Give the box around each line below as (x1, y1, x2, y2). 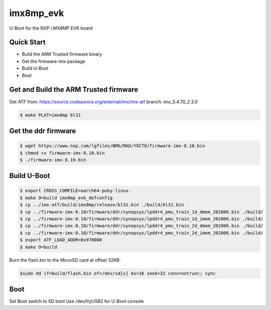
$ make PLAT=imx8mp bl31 (20, 112, 81, 118)
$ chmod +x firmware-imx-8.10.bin (20, 150, 105, 156)
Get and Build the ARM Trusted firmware (9, 85, 139, 94)
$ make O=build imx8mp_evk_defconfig (20, 195, 113, 201)
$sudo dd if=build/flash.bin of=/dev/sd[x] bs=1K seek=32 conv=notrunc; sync (20, 270, 216, 276)
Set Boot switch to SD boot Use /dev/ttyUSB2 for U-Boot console (9, 298, 144, 304)
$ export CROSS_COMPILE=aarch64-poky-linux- (20, 188, 131, 194)
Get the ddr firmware (9, 126, 76, 135)
